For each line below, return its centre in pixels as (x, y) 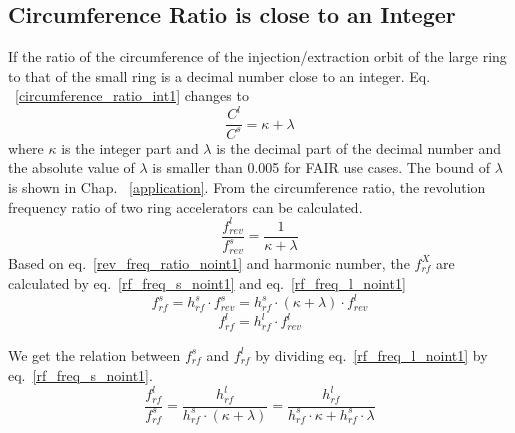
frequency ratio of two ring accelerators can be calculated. (185, 206)
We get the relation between (94, 354)
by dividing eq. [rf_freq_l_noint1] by (371, 354)
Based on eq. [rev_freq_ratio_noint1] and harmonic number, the (209, 262)
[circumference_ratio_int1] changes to (132, 95)
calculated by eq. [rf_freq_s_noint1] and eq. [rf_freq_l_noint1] (207, 283)
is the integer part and (130, 147)
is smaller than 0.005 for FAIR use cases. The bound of (321, 167)
